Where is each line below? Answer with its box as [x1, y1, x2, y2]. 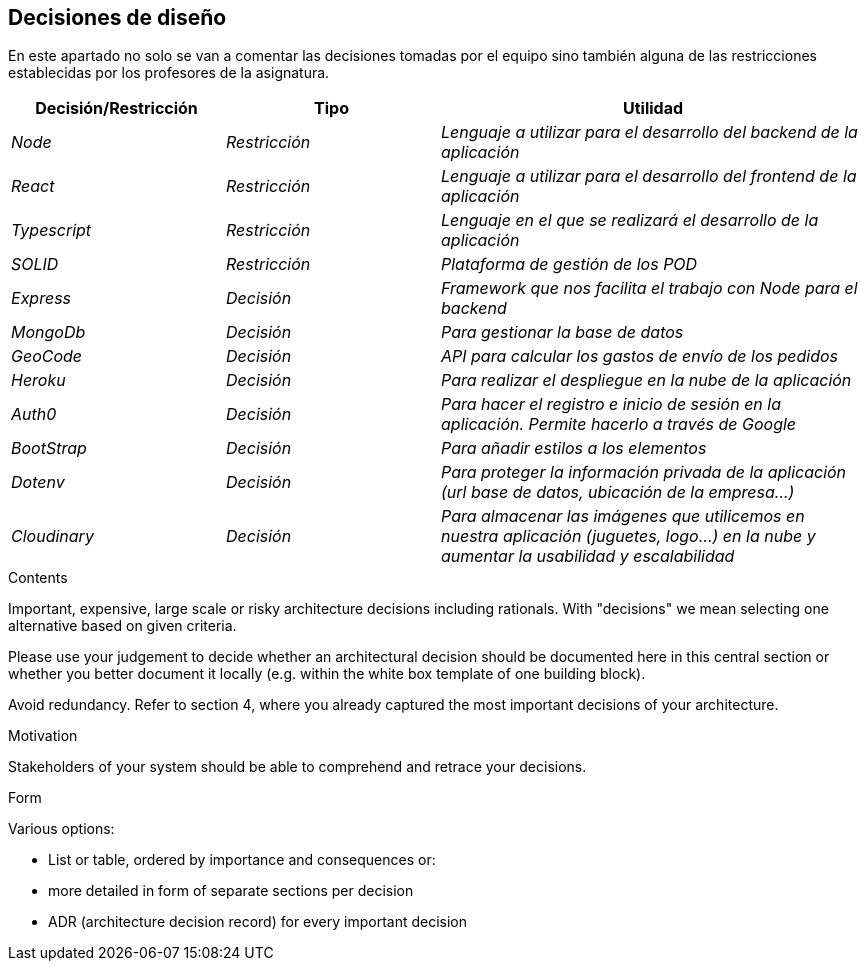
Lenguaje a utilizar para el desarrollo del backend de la [441, 122, 858, 143]
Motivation [8, 727, 78, 745]
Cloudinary [11, 526, 94, 547]
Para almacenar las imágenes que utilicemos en [441, 506, 805, 527]
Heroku [11, 370, 66, 391]
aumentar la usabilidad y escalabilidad [441, 546, 735, 567]
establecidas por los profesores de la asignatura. [8, 64, 330, 82]
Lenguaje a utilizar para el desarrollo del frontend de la [441, 166, 857, 187]
